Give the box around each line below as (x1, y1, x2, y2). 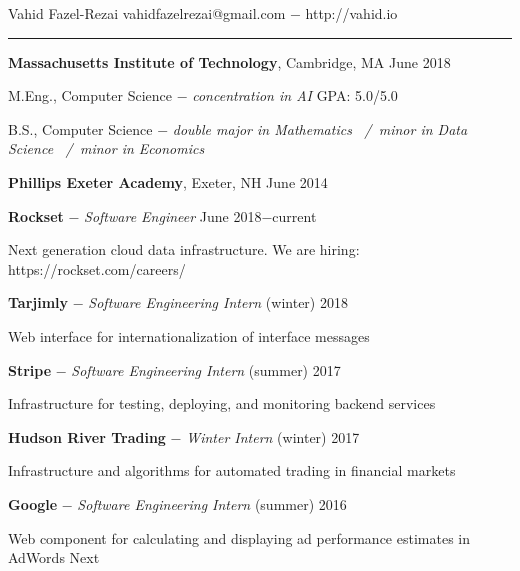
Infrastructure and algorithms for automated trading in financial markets (8, 460, 456, 481)
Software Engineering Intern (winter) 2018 (88, 292, 348, 313)
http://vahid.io (305, 3, 398, 23)
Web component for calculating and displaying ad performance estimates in (8, 527, 470, 548)
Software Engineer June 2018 (84, 205, 262, 226)
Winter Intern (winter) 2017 (186, 426, 360, 447)
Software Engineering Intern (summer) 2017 (71, 359, 341, 380)
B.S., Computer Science (8, 118, 153, 139)
